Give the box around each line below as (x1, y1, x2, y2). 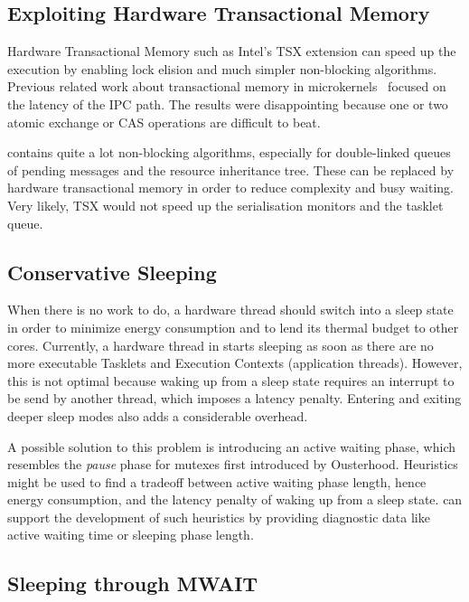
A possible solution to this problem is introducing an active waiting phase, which (7, 437, 456, 456)
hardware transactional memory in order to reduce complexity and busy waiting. (7, 178, 454, 197)
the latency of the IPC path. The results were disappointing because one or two (7, 94, 448, 113)
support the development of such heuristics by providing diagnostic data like (7, 507, 430, 526)
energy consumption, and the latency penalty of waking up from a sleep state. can (7, 490, 463, 509)
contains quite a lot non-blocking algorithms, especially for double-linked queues (7, 143, 451, 162)
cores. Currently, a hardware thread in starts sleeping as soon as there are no (7, 335, 434, 354)
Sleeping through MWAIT (7, 569, 258, 597)
